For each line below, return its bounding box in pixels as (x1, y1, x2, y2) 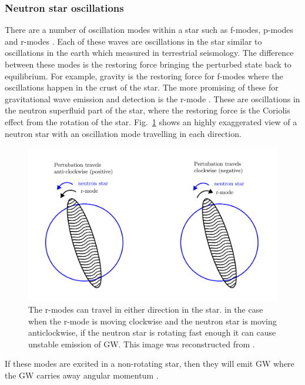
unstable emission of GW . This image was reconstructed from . (28, 337, 255, 350)
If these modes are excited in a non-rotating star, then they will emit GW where (5, 357, 294, 370)
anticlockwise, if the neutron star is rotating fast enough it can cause (28, 326, 276, 339)
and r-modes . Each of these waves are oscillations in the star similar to (5, 35, 262, 47)
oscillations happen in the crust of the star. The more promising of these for (5, 81, 279, 93)
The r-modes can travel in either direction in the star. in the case (28, 303, 263, 316)
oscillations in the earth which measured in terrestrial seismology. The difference (5, 46, 294, 59)
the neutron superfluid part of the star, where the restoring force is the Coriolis (5, 104, 290, 116)
